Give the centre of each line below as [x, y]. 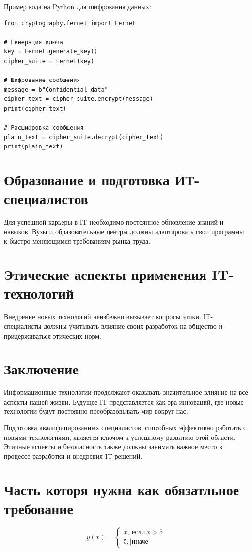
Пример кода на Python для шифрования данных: [78, 6]
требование [39, 508]
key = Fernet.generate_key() [51, 52]
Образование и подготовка [87, 180]
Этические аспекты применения [105, 274]
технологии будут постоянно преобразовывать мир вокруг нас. [96, 411]
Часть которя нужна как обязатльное [122, 489]
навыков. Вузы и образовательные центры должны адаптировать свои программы [124, 231]
